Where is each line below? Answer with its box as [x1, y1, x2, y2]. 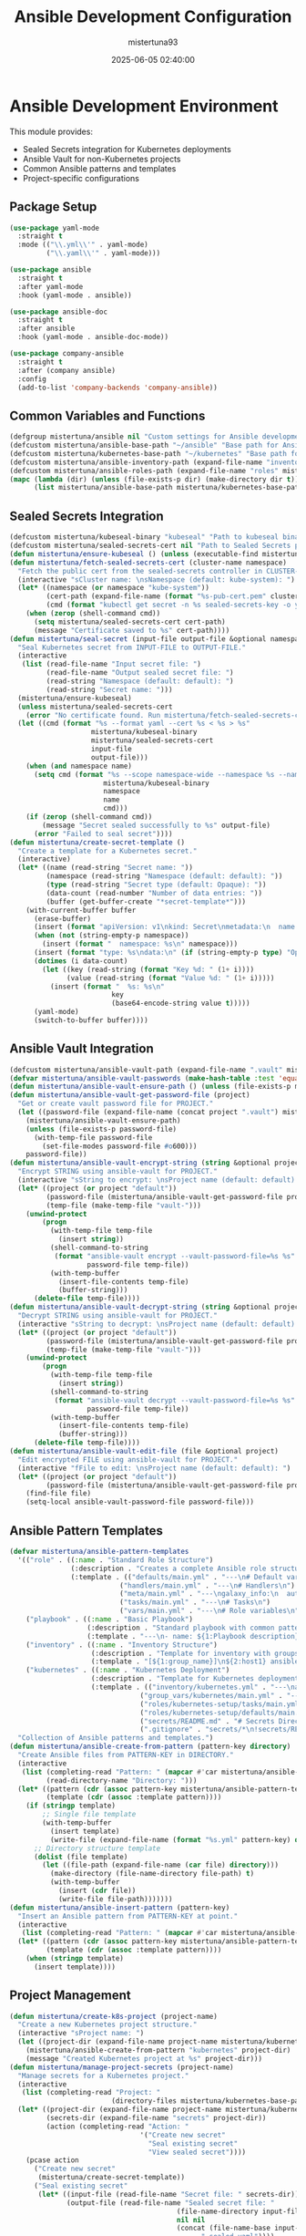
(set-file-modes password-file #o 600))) [42, 1142, 198, 1151]
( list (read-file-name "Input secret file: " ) [21, 659, 202, 669]
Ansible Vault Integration [9, 1041, 155, 1057]
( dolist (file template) [33, 1852, 128, 1861]
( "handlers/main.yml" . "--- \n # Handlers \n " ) [119, 1580, 296, 1590]
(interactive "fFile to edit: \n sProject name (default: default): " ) [17, 1464, 291, 1473]
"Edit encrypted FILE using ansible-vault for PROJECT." [17, 1454, 239, 1465]
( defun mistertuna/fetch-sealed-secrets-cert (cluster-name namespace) [9, 558, 287, 567]
